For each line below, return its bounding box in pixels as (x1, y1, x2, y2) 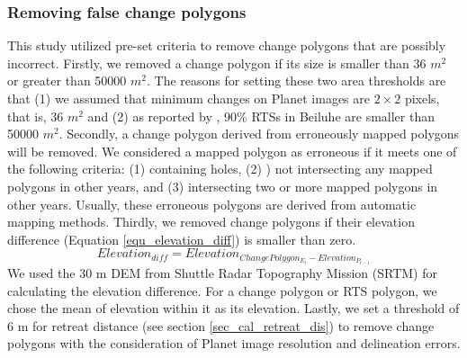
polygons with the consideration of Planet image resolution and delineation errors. (7, 334, 461, 353)
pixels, (404, 89, 440, 107)
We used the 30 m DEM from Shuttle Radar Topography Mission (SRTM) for (7, 263, 437, 282)
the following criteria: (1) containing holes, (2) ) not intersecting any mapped (7, 159, 433, 178)
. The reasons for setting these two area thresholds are (147, 71, 446, 90)
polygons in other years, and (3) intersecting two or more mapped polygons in (7, 176, 438, 195)
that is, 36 (7, 106, 64, 125)
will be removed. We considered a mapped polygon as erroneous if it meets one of (7, 141, 457, 160)
